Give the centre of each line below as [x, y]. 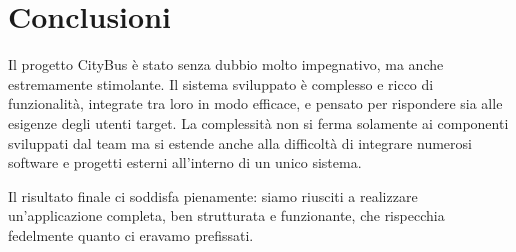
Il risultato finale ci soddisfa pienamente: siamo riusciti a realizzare [213, 195]
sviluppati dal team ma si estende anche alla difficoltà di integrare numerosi [240, 142]
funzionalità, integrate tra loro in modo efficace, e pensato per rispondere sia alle [255, 103]
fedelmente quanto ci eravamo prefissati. [131, 234]
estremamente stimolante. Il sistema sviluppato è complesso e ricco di [221, 83]
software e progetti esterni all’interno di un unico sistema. [185, 162]
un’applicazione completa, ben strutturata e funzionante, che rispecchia [226, 215]
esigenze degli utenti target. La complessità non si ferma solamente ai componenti [258, 122]
